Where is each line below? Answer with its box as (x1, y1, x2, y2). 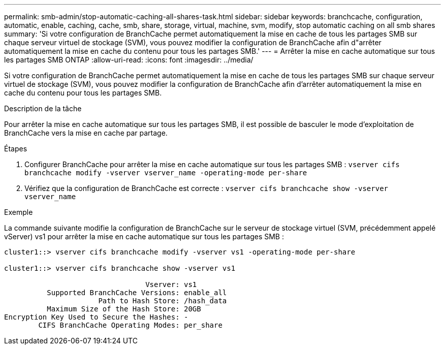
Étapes (4, 144, 27, 153)
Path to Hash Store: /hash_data (98, 297, 227, 305)
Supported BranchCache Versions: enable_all (47, 289, 227, 297)
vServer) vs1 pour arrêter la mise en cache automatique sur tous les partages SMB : (4, 232, 284, 241)
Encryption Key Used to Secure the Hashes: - (4, 313, 188, 321)
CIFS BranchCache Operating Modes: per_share (38, 321, 222, 329)
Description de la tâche (4, 104, 82, 113)
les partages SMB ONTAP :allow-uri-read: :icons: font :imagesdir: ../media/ (4, 55, 253, 64)
